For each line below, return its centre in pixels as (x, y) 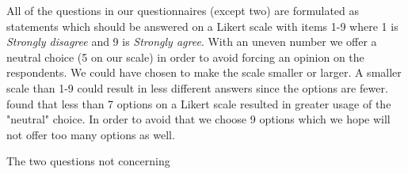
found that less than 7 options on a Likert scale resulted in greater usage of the (199, 103)
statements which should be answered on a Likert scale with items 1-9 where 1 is (202, 26)
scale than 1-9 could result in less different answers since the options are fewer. (197, 87)
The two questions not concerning (88, 161)
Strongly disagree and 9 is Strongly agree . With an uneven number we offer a (192, 42)
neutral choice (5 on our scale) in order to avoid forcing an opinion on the (185, 57)
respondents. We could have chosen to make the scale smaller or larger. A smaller (204, 72)
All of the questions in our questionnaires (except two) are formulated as (183, 10)
